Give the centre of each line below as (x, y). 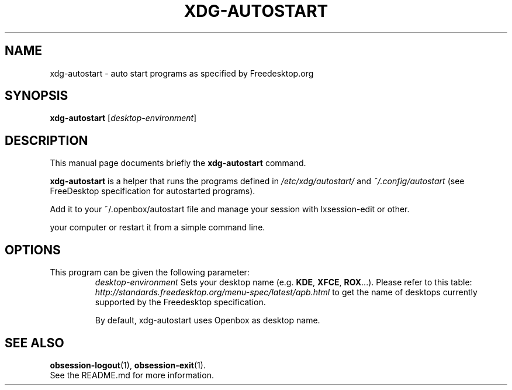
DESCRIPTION (46, 140)
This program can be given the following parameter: (150, 272)
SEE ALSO (34, 343)
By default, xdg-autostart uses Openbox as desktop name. (207, 320)
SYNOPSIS (37, 96)
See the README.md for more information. (132, 375)
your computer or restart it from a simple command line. (158, 227)
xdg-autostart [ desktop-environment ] (123, 118)
